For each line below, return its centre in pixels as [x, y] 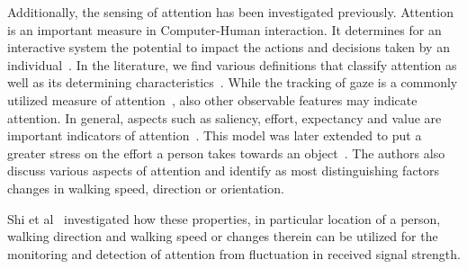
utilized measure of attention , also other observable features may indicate [212, 99]
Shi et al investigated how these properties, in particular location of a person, [224, 218]
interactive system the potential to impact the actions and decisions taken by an [229, 47]
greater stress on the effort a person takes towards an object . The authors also [226, 152]
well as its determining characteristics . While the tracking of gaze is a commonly [233, 82]
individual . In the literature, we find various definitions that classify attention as [232, 64]
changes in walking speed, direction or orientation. [146, 188]
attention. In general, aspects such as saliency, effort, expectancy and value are [225, 117]
